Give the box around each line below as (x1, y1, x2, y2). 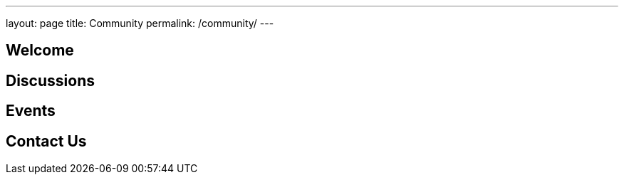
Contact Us (6, 132, 87, 150)
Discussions (6, 71, 95, 90)
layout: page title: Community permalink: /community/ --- (6, 17, 274, 29)
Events (6, 102, 56, 120)
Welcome (6, 41, 74, 60)
